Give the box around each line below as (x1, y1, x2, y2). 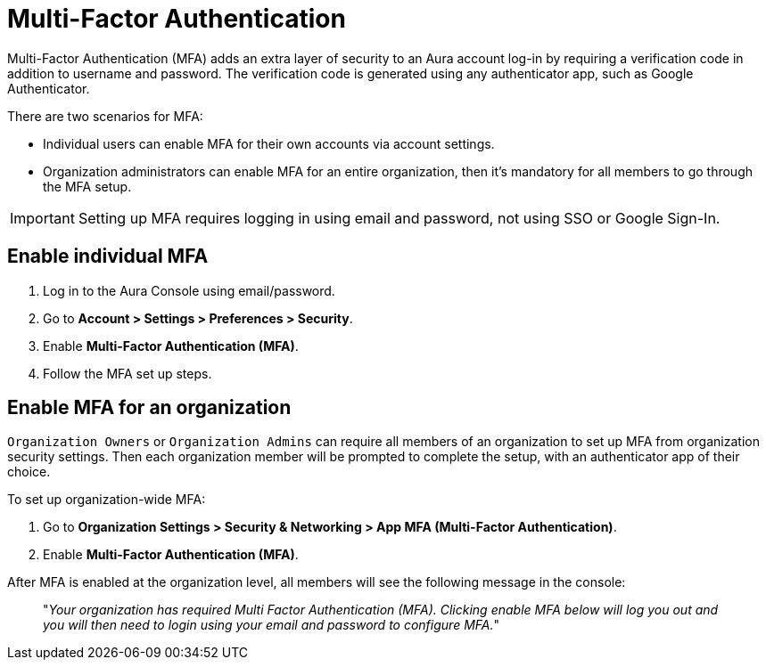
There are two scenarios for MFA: (7, 108, 203, 124)
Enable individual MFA (7, 245, 209, 268)
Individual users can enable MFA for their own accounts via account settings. (43, 135, 495, 151)
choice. (7, 464, 51, 480)
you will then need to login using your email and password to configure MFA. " (43, 617, 500, 633)
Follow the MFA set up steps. (43, 365, 212, 381)
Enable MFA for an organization (7, 396, 292, 419)
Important (10, 208, 75, 227)
